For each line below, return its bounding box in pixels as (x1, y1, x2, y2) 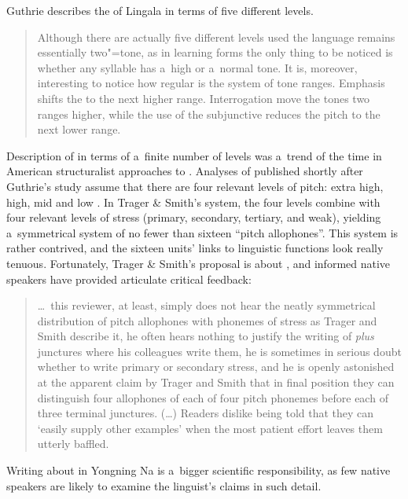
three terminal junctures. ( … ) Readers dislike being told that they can (37, 405, 374, 421)
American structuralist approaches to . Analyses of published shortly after (6, 163, 363, 179)
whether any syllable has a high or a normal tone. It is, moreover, (37, 59, 358, 75)
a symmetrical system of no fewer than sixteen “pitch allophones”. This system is (6, 224, 399, 240)
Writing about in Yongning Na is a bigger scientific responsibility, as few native (6, 462, 391, 479)
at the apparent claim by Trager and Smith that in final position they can (37, 374, 395, 391)
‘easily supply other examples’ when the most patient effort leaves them (37, 420, 383, 436)
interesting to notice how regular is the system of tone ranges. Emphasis (37, 75, 385, 91)
